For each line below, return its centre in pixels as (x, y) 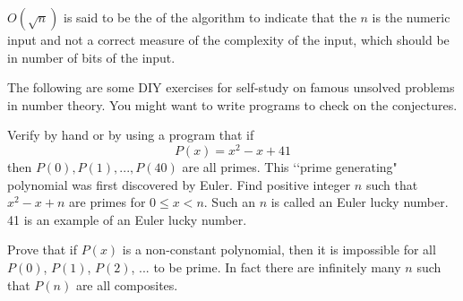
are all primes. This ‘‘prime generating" (290, 167)
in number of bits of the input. (91, 57)
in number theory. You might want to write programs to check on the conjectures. (232, 104)
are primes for (107, 202)
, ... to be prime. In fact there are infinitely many (266, 267)
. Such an (229, 202)
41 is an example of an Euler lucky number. (127, 219)
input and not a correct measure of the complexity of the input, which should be (228, 39)
